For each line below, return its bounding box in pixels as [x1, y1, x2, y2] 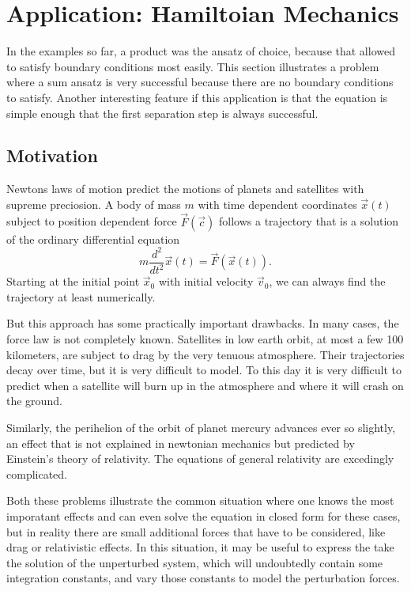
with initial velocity [158, 273, 254, 290]
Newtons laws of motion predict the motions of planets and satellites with [6, 180, 364, 197]
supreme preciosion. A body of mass [6, 195, 181, 212]
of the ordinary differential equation [6, 230, 180, 247]
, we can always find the [269, 273, 386, 290]
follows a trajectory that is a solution [219, 213, 399, 229]
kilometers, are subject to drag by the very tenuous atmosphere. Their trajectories [6, 346, 405, 362]
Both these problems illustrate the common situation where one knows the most [6, 492, 394, 509]
